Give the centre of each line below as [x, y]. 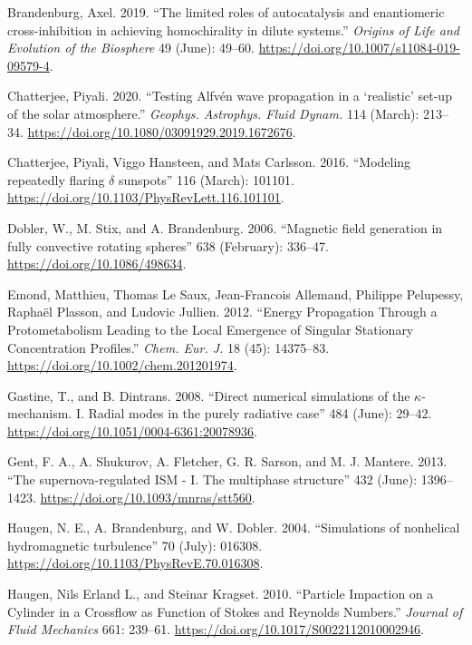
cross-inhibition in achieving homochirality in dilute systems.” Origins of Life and [233, 29]
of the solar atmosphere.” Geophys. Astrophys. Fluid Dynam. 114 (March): [213, 113]
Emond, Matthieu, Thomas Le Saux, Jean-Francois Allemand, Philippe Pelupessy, [236, 293]
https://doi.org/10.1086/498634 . [97, 264]
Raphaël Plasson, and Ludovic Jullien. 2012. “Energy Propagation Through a [222, 312]
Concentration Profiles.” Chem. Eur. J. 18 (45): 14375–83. [169, 347]
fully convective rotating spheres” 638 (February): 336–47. [168, 245]
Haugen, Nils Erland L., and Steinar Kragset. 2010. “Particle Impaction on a [221, 594]
